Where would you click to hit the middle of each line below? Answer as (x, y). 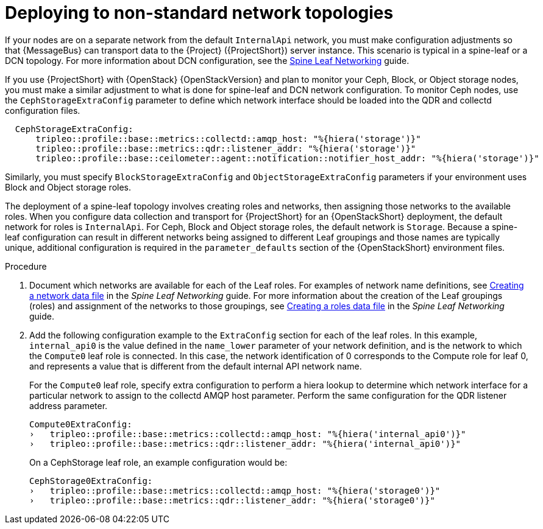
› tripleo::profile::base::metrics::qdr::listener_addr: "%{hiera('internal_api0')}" (245, 443)
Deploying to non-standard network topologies (199, 13)
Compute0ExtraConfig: (81, 424)
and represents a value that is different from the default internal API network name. (196, 366)
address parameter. (69, 405)
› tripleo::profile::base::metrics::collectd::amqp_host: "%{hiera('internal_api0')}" (248, 434)
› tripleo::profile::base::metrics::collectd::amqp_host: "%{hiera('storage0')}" (235, 490)
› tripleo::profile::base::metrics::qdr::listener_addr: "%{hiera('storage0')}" (232, 500)
